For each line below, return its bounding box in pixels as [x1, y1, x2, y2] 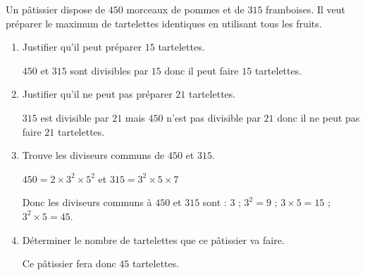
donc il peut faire [164, 63, 239, 77]
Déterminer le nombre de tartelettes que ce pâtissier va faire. [22, 232, 285, 247]
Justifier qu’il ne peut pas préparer [22, 87, 173, 101]
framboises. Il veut [266, 2, 346, 16]
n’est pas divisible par [166, 110, 261, 124]
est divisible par [40, 110, 109, 124]
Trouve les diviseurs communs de [22, 148, 165, 162]
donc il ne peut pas [277, 110, 360, 124]
